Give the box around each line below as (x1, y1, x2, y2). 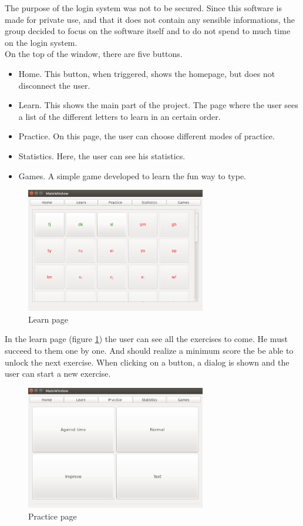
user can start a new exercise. (5, 367, 111, 380)
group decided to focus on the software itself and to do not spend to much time (5, 25, 291, 37)
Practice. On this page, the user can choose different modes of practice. (18, 130, 275, 142)
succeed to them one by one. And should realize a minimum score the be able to (5, 344, 294, 356)
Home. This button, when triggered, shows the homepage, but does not (18, 67, 275, 79)
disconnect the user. (18, 79, 90, 91)
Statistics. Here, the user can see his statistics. (18, 149, 186, 162)
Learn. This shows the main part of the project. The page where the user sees (18, 99, 298, 111)
